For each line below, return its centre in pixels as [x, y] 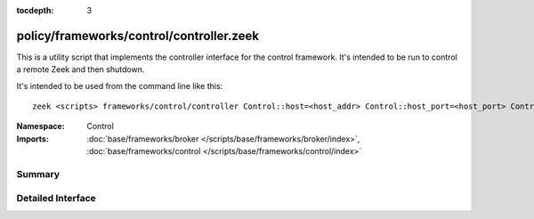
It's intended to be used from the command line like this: [120, 85]
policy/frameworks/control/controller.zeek [138, 36]
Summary [38, 174]
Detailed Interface [57, 198]
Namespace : [41, 126]
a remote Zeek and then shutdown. [81, 69]
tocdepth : [35, 10]
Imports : [32, 139]
